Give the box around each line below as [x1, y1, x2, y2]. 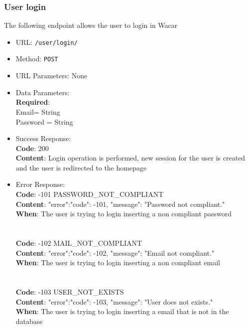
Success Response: [15, 133, 71, 144]
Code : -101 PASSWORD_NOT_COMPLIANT [15, 189, 164, 199]
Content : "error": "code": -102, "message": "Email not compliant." [15, 247, 215, 258]
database [15, 316, 43, 326]
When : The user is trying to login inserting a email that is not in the [15, 306, 229, 317]
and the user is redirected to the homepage [15, 162, 147, 172]
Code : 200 [15, 143, 49, 153]
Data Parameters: [15, 87, 70, 97]
